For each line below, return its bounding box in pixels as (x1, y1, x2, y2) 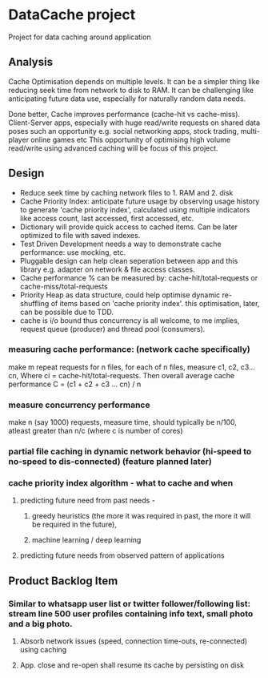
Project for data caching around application (8, 32, 151, 42)
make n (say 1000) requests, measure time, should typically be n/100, (8, 418, 238, 427)
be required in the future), (31, 519, 118, 530)
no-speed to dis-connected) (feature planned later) (8, 456, 212, 467)
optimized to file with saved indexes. (19, 230, 141, 240)
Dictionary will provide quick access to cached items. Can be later (19, 222, 238, 232)
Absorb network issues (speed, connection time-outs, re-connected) (19, 636, 248, 646)
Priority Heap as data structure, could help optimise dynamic (19, 290, 221, 300)
